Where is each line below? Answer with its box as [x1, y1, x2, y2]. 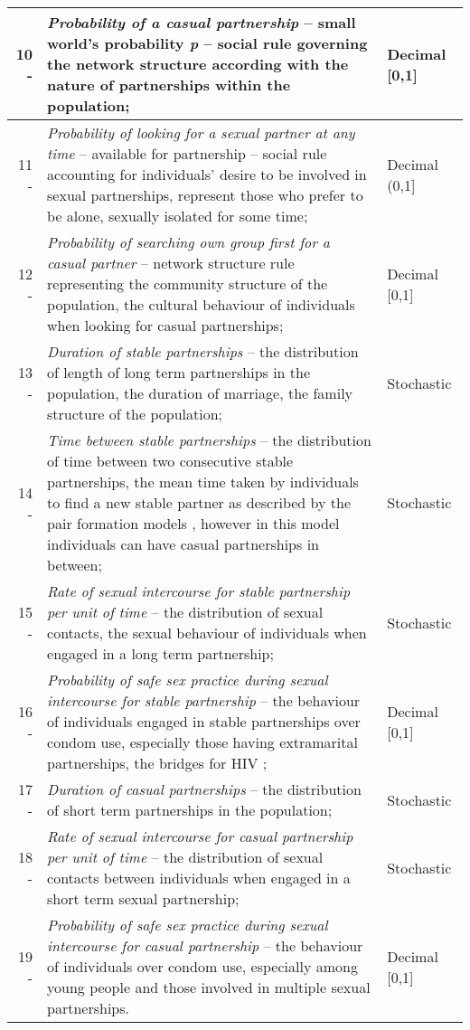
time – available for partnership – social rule [47, 143, 327, 164]
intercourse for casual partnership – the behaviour [47, 935, 363, 956]
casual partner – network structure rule [47, 252, 295, 273]
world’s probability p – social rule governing [47, 33, 368, 53]
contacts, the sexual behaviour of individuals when [47, 622, 367, 643]
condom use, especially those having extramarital [47, 732, 358, 752]
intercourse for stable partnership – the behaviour [47, 690, 361, 711]
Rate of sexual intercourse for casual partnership [47, 826, 353, 846]
